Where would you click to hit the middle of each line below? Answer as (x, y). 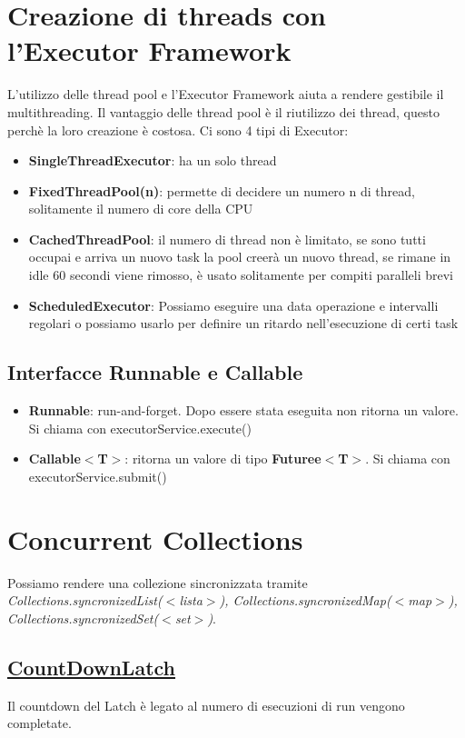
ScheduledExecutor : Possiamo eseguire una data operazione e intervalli (233, 305)
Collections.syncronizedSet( (83, 618)
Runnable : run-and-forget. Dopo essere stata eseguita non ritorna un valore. (243, 410)
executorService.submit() (98, 476)
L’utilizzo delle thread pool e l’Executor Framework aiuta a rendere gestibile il (226, 94)
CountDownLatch (92, 667)
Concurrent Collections (155, 539)
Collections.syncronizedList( (85, 600)
